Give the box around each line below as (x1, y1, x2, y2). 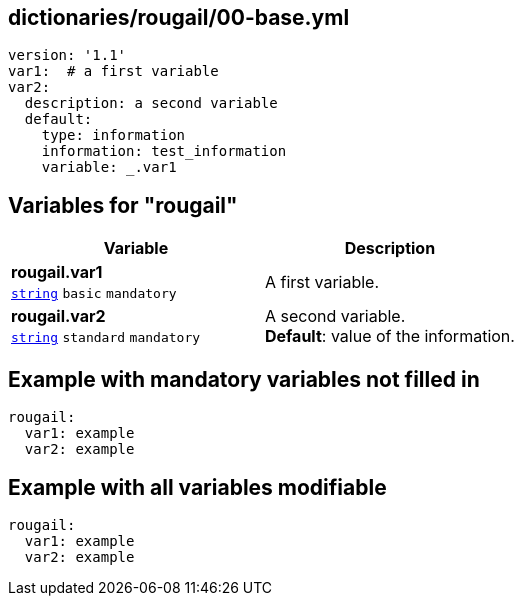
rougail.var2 (11, 306, 106, 327)
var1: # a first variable (8, 63, 219, 80)
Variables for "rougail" (8, 192, 238, 218)
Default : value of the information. (264, 326, 515, 347)
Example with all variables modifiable (8, 474, 387, 500)
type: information (41, 127, 186, 144)
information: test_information (41, 143, 287, 160)
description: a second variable (24, 95, 278, 112)
